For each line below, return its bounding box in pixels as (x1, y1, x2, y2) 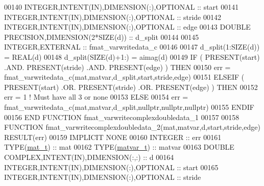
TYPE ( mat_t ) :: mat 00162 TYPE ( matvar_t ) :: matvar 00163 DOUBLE (4, 142, 234, 152)
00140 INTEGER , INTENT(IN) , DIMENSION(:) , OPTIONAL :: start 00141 (4, 2, 239, 12)
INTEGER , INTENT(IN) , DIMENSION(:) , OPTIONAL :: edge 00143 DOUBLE (4, 21, 251, 32)
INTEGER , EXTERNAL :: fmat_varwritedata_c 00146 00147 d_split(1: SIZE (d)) (4, 41, 260, 52)
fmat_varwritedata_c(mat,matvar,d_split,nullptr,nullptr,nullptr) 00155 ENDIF (4, 101, 254, 112)
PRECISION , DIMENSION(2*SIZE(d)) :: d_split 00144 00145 (4, 31, 199, 42)
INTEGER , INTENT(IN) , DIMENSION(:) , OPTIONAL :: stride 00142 (4, 11, 221, 22)
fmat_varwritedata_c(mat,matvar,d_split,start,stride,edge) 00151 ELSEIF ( (4, 72, 245, 82)
